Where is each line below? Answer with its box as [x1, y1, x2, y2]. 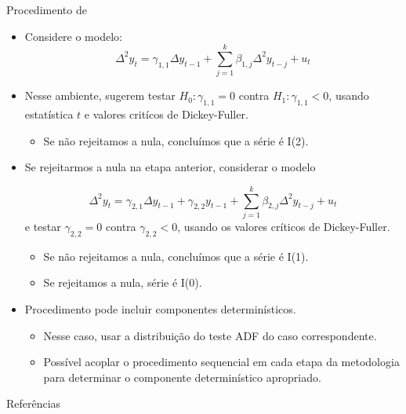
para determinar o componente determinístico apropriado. [43, 368, 321, 385]
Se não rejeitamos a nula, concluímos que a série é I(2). [43, 132, 309, 148]
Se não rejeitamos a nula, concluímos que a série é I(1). [43, 247, 309, 264]
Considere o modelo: [24, 27, 122, 44]
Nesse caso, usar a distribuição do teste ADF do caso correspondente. [43, 327, 377, 343]
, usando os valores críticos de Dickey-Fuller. [177, 218, 390, 235]
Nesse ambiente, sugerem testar [24, 87, 176, 104]
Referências [6, 395, 61, 412]
